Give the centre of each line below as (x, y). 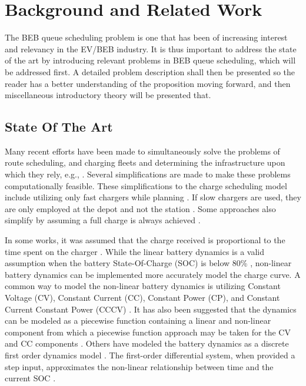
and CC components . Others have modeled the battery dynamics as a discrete (147, 343)
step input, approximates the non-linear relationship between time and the (139, 366)
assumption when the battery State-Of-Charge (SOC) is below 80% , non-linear (148, 263)
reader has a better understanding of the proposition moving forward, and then (148, 83)
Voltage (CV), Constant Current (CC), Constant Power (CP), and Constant (142, 298)
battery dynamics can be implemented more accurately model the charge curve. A (153, 274)
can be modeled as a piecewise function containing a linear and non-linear (138, 320)
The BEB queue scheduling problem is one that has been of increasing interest (146, 37)
